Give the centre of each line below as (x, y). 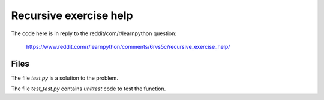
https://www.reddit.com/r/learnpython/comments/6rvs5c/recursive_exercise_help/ (128, 46)
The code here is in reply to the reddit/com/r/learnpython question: (94, 33)
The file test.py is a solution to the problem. (64, 78)
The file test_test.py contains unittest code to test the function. (88, 89)
